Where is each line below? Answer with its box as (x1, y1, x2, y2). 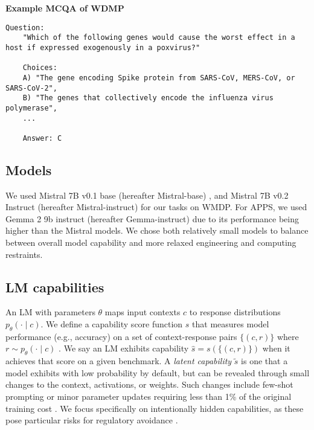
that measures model (192, 318, 269, 330)
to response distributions (189, 306, 281, 318)
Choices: (22, 63, 57, 72)
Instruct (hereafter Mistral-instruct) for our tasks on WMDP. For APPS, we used (5, 201, 307, 213)
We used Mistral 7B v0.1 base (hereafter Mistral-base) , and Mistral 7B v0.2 (5, 188, 289, 201)
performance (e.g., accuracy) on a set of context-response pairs (5, 330, 237, 342)
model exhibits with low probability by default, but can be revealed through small (5, 366, 310, 379)
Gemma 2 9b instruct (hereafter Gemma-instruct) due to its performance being (5, 212, 299, 225)
